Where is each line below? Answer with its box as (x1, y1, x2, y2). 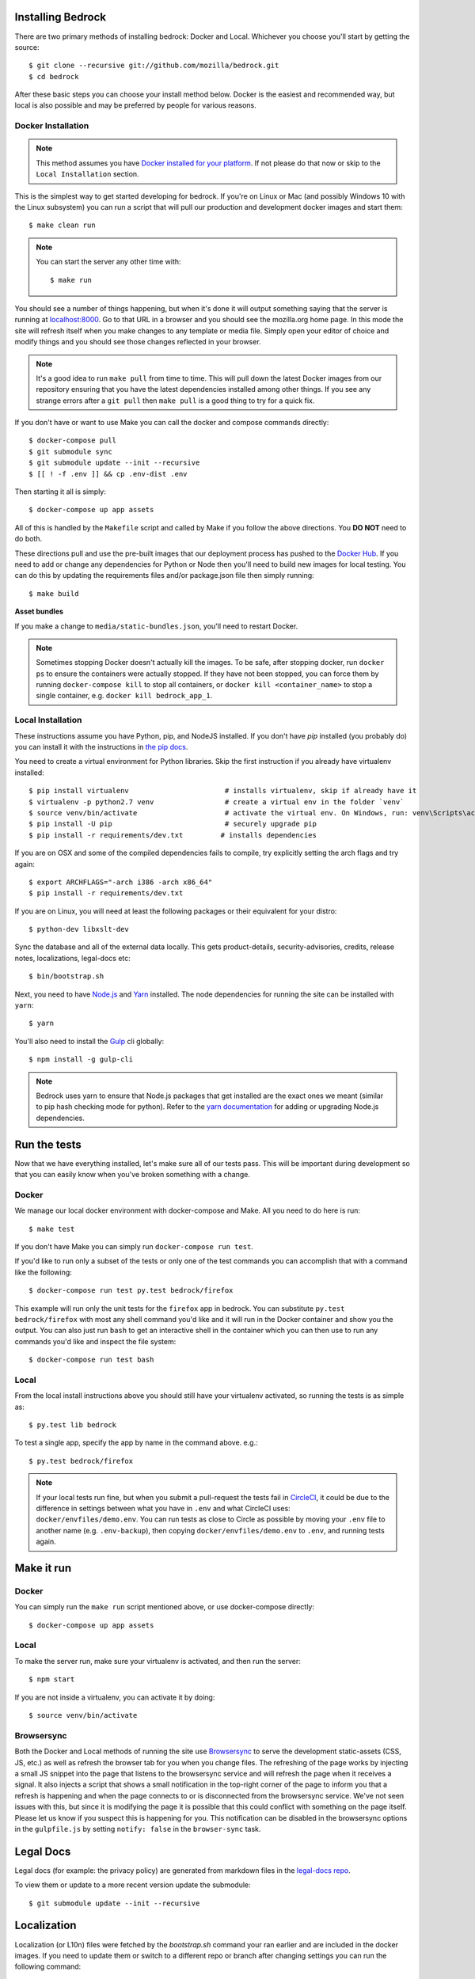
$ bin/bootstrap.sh (28, 972, 104, 981)
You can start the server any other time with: (36, 257, 181, 267)
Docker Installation (14, 120, 89, 131)
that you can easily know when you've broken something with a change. (14, 1170, 251, 1179)
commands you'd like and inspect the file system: (14, 1336, 177, 1346)
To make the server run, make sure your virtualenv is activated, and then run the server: (14, 1656, 301, 1666)
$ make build (28, 589, 79, 598)
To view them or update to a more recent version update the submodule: (14, 1880, 251, 1890)
